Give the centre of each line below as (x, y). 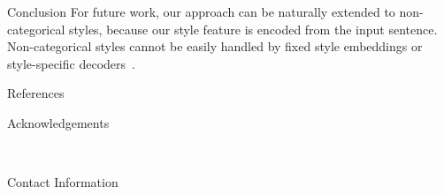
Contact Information (63, 182)
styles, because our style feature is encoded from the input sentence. (253, 29)
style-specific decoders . (71, 63)
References (36, 93)
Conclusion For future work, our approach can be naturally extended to (201, 11)
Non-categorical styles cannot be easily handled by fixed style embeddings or (215, 46)
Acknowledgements (58, 122)
